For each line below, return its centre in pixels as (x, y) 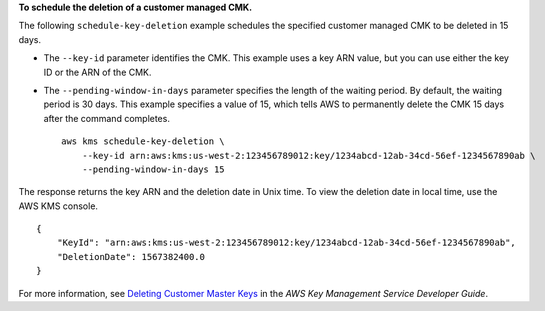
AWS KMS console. (58, 206)
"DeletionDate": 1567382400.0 (130, 256)
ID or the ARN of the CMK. (97, 72)
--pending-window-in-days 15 (153, 169)
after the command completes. (106, 118)
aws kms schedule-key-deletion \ (143, 141)
